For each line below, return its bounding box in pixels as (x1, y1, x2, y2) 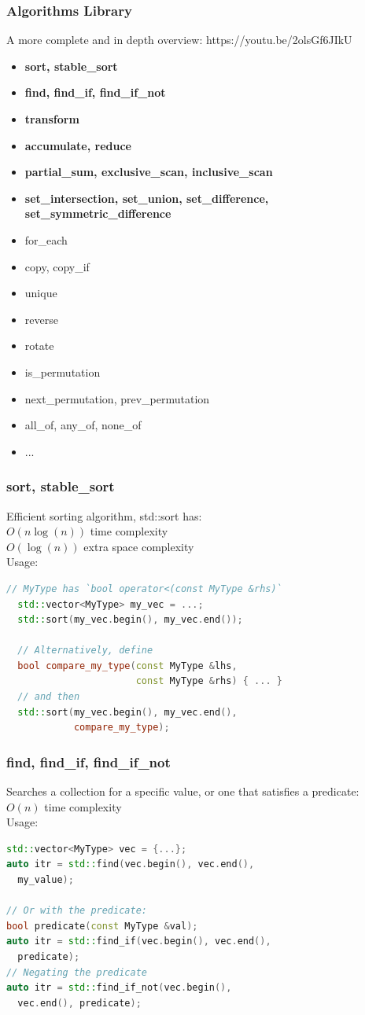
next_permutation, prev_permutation (24, 390, 210, 406)
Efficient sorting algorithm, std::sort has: (6, 507, 202, 524)
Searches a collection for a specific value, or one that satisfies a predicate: (6, 783, 359, 800)
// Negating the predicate (6, 966, 147, 978)
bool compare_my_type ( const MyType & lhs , (17, 660, 238, 671)
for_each (24, 231, 68, 248)
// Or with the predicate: (6, 905, 147, 917)
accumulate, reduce (24, 137, 131, 153)
